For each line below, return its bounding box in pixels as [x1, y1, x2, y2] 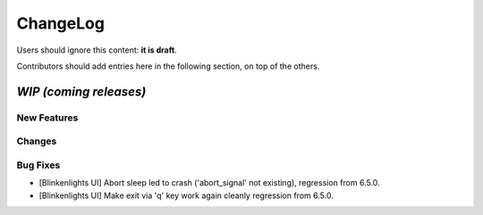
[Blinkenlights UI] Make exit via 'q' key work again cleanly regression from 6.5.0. [38, 190, 335, 201]
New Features [16, 112, 79, 124]
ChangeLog [16, 13, 105, 33]
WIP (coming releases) [16, 84, 147, 99]
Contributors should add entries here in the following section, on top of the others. [16, 61, 320, 71]
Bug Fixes [16, 159, 61, 171]
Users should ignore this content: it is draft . [16, 45, 178, 55]
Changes [16, 135, 57, 147]
